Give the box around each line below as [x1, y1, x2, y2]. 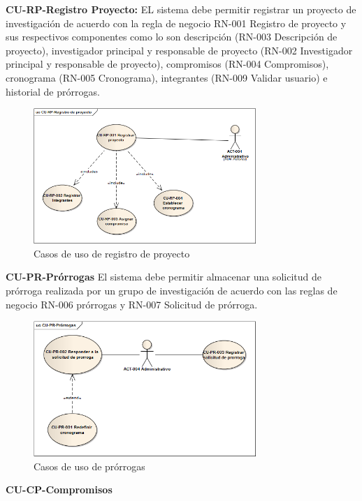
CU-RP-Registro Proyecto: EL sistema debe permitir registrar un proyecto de [6, 2, 356, 16]
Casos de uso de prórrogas [34, 458, 145, 473]
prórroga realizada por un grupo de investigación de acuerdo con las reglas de [6, 283, 338, 298]
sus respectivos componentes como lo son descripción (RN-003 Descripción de [6, 29, 338, 44]
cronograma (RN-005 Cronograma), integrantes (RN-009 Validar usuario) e [6, 70, 328, 84]
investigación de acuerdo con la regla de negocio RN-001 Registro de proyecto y [6, 15, 347, 30]
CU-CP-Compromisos [6, 482, 113, 497]
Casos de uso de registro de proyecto [34, 246, 190, 260]
